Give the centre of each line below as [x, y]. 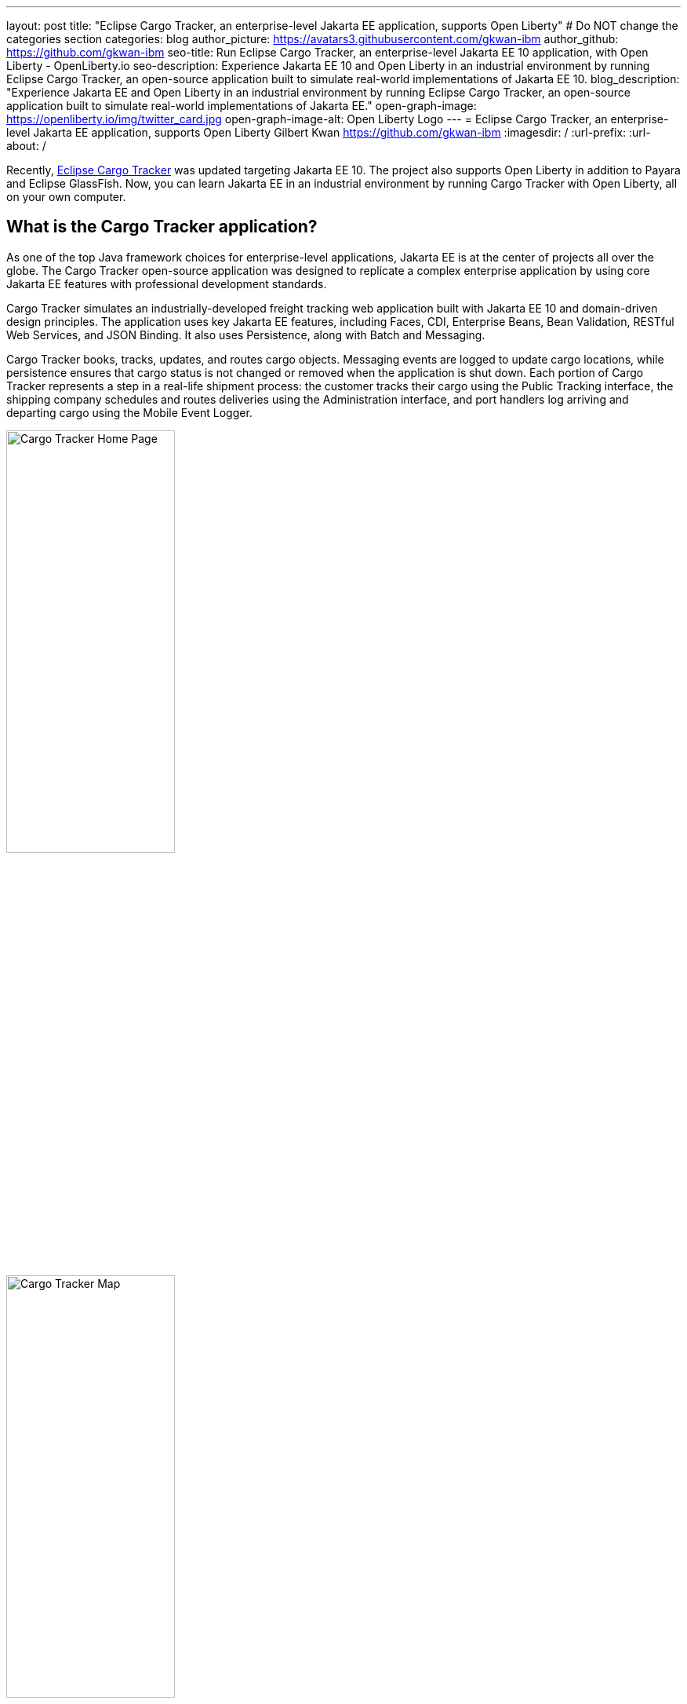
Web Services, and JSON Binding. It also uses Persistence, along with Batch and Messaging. [246, 335]
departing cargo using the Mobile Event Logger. [129, 412]
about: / [26, 146]
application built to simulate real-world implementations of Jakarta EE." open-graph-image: [242, 106]
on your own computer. [66, 197]
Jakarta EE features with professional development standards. [167, 283]
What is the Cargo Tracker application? [162, 227]
